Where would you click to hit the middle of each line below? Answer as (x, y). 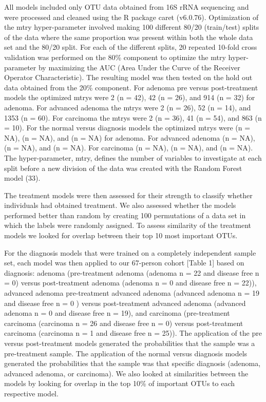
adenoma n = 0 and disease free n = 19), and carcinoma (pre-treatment (117, 313)
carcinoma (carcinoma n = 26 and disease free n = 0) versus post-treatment (124, 323)
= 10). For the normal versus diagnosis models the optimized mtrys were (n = (127, 128)
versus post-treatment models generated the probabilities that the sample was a (130, 343)
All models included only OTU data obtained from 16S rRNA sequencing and (127, 7)
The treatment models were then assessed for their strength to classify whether (128, 195)
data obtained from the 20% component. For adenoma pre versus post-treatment (131, 87)
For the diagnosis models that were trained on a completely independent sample (130, 252)
